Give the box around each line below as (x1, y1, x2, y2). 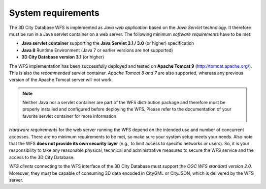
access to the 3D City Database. (9, 154, 75, 160)
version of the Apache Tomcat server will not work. (9, 77, 113, 83)
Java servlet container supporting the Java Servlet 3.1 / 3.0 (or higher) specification (21, 40, 194, 46)
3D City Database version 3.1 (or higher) (21, 54, 104, 60)
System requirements (9, 7, 100, 18)
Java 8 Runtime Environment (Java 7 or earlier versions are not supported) (21, 47, 173, 53)
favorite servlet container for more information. (22, 113, 118, 119)
